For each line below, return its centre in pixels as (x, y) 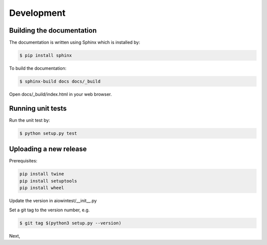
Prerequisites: (23, 161)
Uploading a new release (48, 149)
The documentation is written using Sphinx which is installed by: (75, 43)
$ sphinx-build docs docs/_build (60, 81)
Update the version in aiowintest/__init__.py (53, 201)
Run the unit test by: (30, 120)
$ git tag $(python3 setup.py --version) (70, 223)
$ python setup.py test (48, 133)
